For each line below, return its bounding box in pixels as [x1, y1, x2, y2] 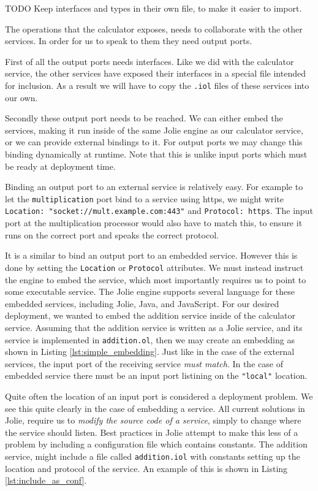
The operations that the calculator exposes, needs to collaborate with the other [5, 22, 303, 35]
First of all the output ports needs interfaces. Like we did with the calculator [5, 55, 294, 67]
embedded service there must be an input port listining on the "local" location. [5, 369, 308, 382]
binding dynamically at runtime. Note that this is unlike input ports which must [5, 148, 308, 160]
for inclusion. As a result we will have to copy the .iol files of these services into [5, 78, 309, 91]
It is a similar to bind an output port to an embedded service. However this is [5, 249, 298, 262]
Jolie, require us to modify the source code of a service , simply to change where [5, 414, 301, 427]
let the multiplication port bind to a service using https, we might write [5, 192, 284, 205]
